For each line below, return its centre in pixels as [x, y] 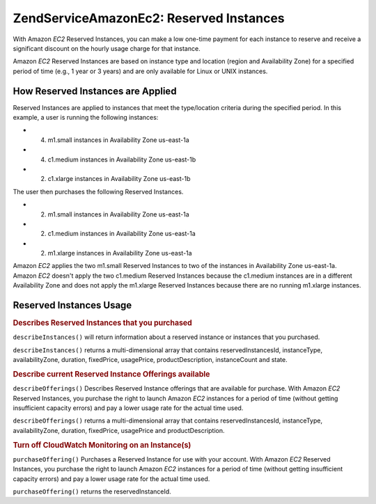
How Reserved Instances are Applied [95, 91]
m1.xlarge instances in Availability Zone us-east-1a [120, 253]
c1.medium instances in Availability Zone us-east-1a [122, 234]
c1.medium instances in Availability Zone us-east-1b [122, 159]
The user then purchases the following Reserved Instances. [98, 191]
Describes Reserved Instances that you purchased [103, 323]
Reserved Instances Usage [72, 305]
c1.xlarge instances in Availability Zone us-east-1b [119, 179]
